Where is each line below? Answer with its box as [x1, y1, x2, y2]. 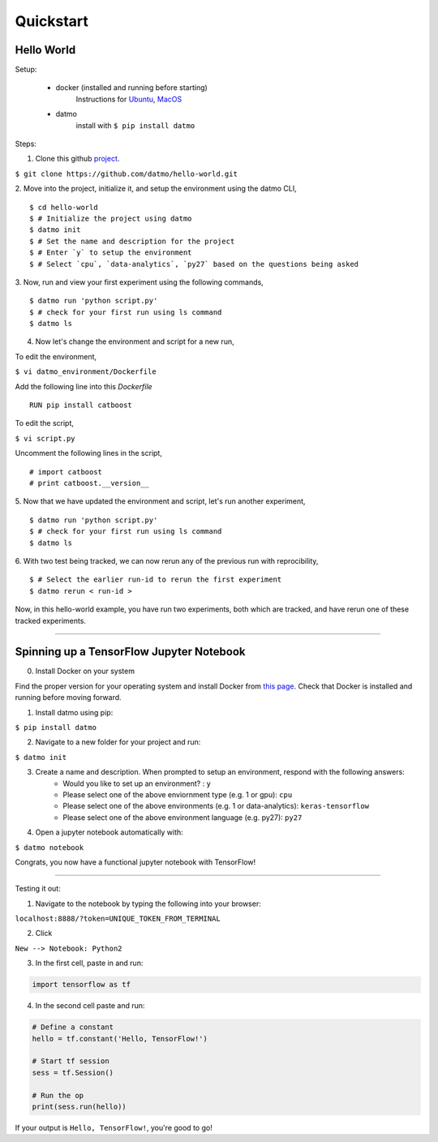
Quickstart [15, 12, 89, 30]
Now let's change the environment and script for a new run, [35, 337, 234, 346]
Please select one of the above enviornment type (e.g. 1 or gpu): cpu [62, 789, 293, 799]
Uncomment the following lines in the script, [15, 449, 162, 458]
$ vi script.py [15, 434, 76, 443]
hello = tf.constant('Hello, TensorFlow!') [32, 1034, 208, 1043]
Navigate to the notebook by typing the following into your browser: [35, 899, 261, 908]
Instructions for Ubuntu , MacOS [75, 94, 182, 104]
